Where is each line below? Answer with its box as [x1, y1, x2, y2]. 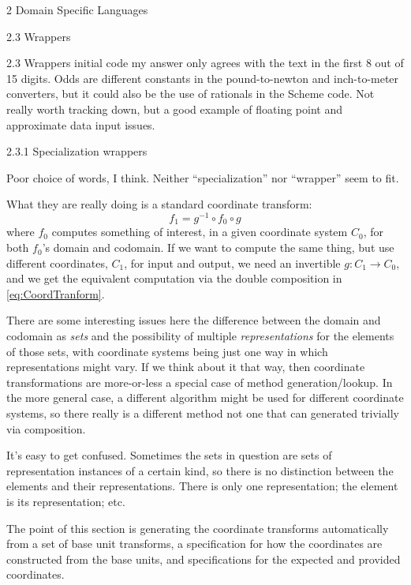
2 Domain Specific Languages [6, 2, 148, 17]
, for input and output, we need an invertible [124, 254, 341, 271]
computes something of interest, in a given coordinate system [51, 223, 348, 240]
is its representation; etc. [6, 493, 125, 509]
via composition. [6, 420, 86, 437]
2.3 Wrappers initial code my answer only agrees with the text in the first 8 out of [6, 54, 404, 71]
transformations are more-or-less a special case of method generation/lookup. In [6, 373, 393, 390]
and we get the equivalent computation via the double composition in [6, 270, 342, 287]
